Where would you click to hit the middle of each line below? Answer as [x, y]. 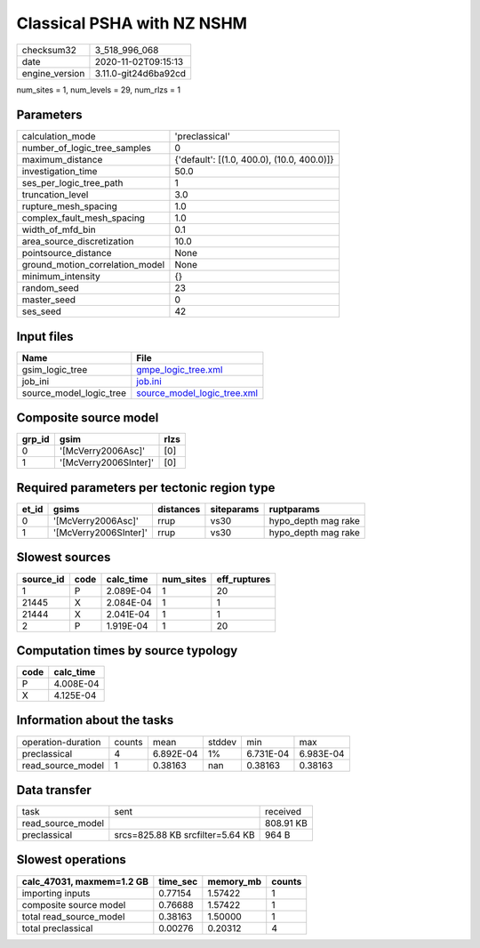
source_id [43, 579]
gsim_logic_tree [55, 369]
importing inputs [56, 893]
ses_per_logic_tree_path [72, 183]
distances [179, 509]
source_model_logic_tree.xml [197, 393]
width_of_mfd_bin [59, 229]
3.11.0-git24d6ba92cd [140, 73]
